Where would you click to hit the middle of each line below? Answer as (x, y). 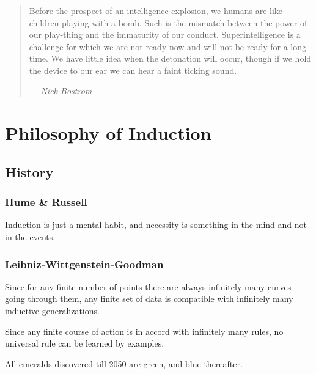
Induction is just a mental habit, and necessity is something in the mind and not (156, 225)
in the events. (30, 237)
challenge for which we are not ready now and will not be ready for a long (168, 46)
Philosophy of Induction (108, 133)
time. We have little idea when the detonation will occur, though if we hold (170, 58)
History (29, 171)
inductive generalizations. (52, 311)
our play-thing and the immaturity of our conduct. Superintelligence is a (165, 35)
